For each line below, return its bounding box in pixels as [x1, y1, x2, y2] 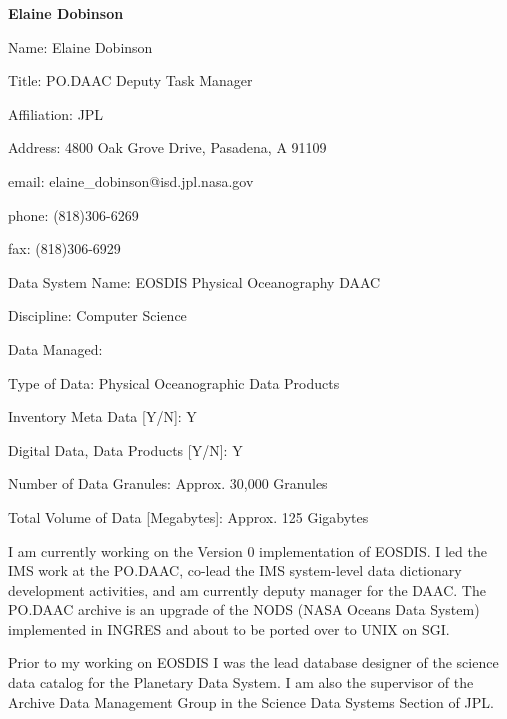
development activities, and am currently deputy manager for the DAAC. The [8, 579, 486, 600]
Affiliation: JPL [8, 103, 104, 124]
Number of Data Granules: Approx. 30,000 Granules [8, 473, 328, 494]
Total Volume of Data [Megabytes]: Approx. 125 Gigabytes [8, 506, 369, 527]
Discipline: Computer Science [8, 305, 187, 326]
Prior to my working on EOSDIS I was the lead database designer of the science [8, 652, 499, 673]
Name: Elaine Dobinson [8, 36, 153, 57]
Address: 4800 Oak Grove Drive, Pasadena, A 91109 [8, 137, 327, 158]
